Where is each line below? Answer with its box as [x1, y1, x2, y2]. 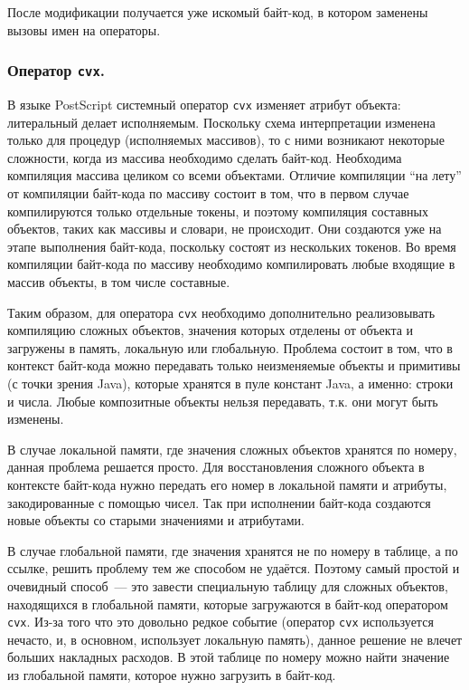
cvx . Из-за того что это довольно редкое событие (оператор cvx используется [7, 612, 434, 631]
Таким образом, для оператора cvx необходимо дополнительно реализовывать [7, 302, 436, 321]
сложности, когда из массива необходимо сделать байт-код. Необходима [7, 148, 402, 167]
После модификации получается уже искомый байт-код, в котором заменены [7, 3, 428, 21]
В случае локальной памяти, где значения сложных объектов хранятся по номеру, [7, 439, 457, 458]
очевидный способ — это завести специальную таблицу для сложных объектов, [7, 576, 448, 595]
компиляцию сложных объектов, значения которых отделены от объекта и [7, 321, 414, 340]
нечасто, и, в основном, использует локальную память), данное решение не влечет [7, 629, 463, 648]
